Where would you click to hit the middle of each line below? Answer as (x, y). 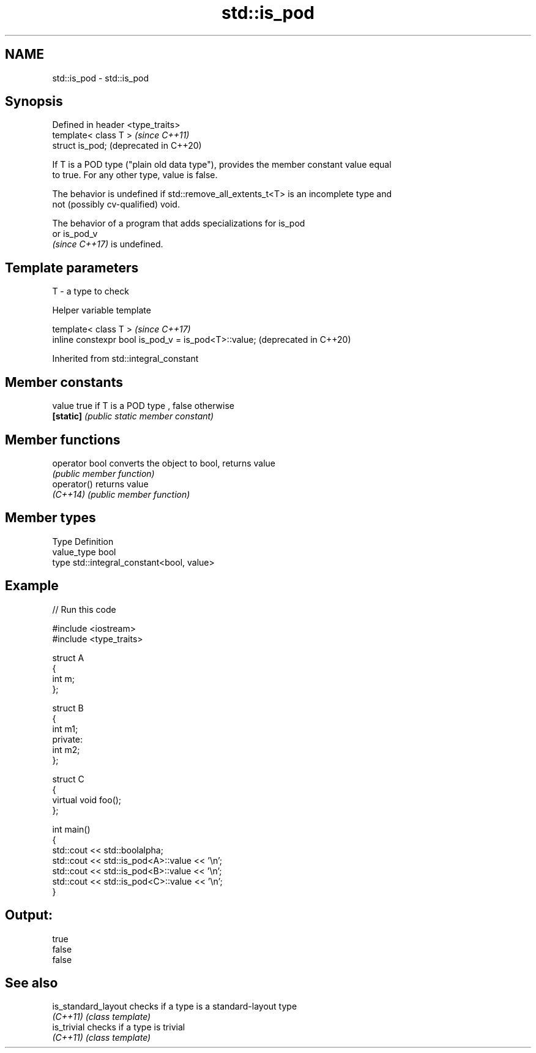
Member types (50, 518)
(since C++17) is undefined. (108, 244)
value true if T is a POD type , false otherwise (143, 406)
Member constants (64, 382)
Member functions (63, 440)
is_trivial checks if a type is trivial (119, 1027)
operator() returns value (100, 484)
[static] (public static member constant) (133, 416)
